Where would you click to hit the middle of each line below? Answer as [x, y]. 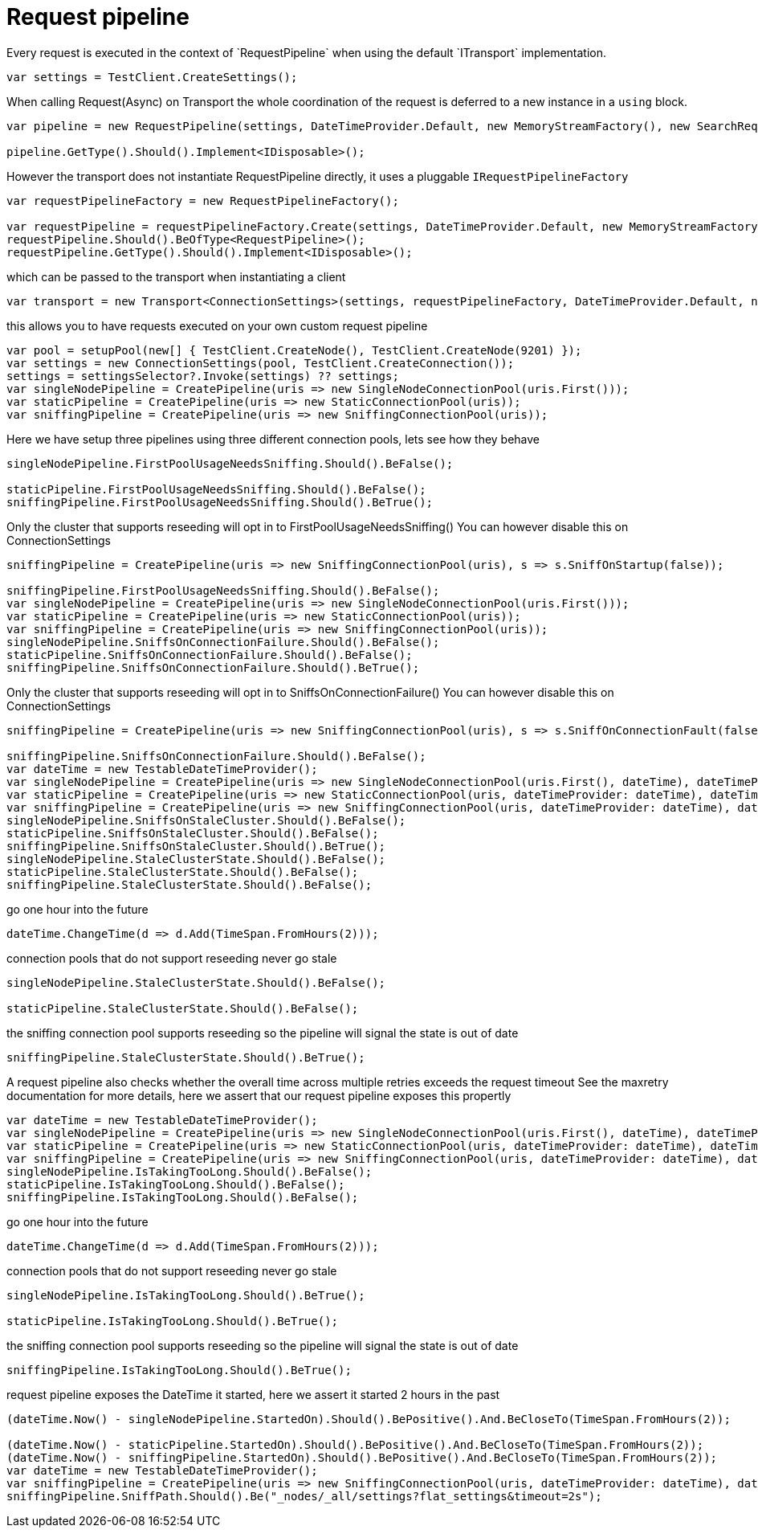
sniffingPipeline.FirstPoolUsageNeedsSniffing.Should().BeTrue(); [220, 502]
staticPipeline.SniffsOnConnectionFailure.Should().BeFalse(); [210, 655]
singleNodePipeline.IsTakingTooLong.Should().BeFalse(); [189, 1171]
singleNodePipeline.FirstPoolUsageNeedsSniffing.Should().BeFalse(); [230, 463]
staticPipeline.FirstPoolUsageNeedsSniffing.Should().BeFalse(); [216, 489]
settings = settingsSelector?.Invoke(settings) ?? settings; [203, 376]
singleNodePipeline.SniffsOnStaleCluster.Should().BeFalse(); [206, 820]
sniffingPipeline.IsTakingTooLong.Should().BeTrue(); [179, 1370]
